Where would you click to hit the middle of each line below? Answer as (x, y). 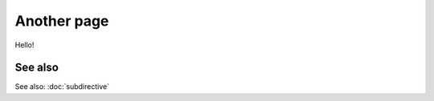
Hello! (25, 45)
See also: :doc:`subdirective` (62, 87)
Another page (62, 21)
